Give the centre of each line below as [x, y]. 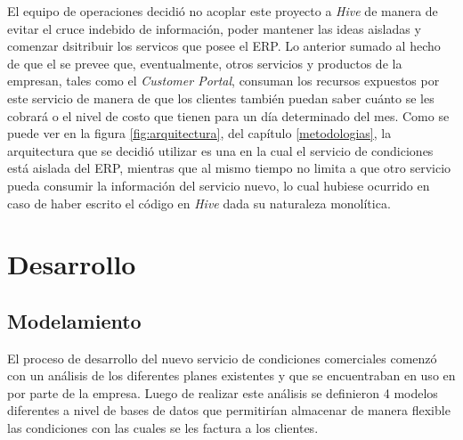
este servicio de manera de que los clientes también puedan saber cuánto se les [221, 98]
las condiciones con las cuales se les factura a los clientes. [163, 428]
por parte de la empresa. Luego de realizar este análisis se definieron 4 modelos [223, 392]
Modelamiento [74, 320]
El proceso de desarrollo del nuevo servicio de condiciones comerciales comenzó [222, 358]
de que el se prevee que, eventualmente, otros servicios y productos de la [205, 63]
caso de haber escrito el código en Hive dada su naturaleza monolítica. [199, 203]
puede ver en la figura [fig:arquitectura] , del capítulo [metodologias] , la [199, 133]
